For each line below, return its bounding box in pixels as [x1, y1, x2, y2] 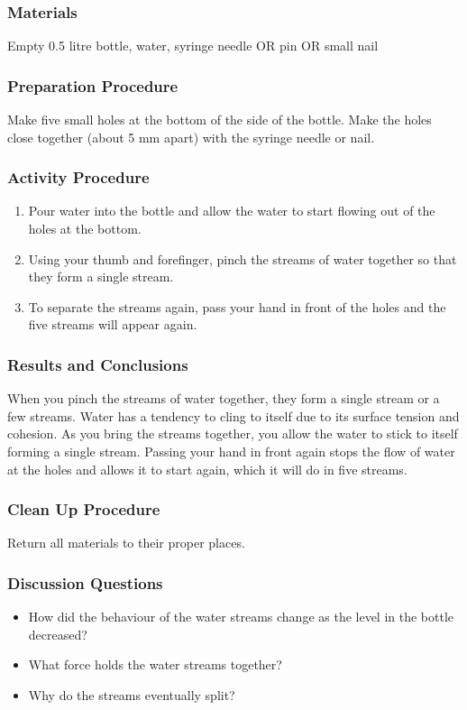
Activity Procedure [7, 166, 150, 189]
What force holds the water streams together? [28, 655, 282, 674]
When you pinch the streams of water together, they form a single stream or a [7, 389, 440, 408]
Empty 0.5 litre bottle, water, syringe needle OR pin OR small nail [7, 36, 379, 55]
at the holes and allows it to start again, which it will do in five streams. [7, 459, 407, 478]
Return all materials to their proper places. [7, 533, 245, 552]
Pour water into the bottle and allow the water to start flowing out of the [28, 201, 435, 220]
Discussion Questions [7, 571, 163, 594]
